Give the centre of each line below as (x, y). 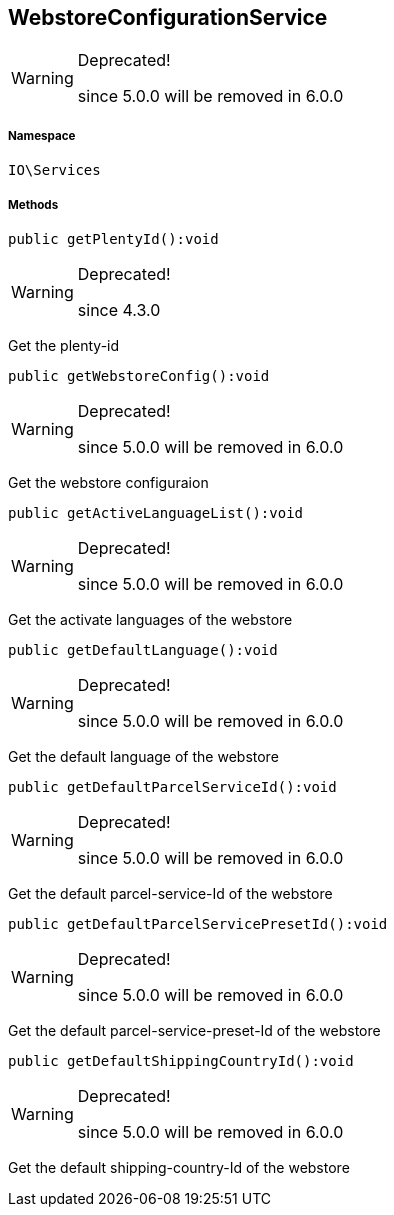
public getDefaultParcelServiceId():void (172, 786)
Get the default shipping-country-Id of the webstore (179, 1167)
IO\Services (54, 170)
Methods (33, 204)
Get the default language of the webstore (143, 756)
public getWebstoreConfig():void (139, 375)
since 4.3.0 (119, 309)
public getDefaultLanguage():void (143, 649)
